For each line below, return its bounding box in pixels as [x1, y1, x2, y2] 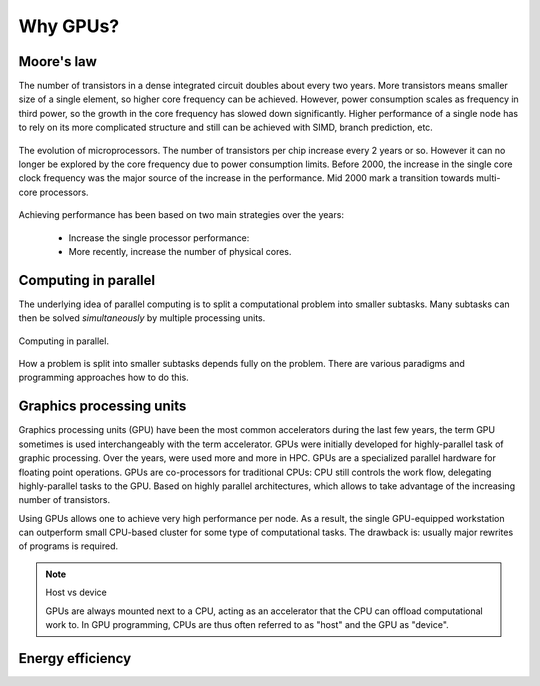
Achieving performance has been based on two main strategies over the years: [18, 209, 345, 221]
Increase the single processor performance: [68, 231, 250, 244]
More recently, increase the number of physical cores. [68, 245, 292, 257]
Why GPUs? [18, 15, 120, 37]
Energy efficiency [18, 650, 132, 667]
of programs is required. [18, 540, 119, 552]
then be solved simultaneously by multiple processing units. [18, 312, 266, 324]
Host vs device [45, 586, 107, 599]
